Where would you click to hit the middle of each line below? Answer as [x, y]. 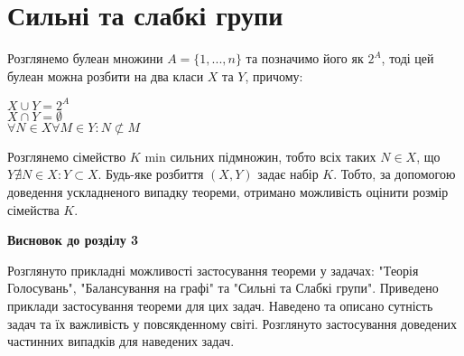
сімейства [33, 209]
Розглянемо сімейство [67, 156]
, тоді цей [408, 58]
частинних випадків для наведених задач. [121, 341]
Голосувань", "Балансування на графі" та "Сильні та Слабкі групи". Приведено [223, 288]
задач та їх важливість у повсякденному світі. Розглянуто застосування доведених [232, 323]
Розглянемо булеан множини [85, 58]
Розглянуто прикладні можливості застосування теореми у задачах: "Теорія [213, 270]
